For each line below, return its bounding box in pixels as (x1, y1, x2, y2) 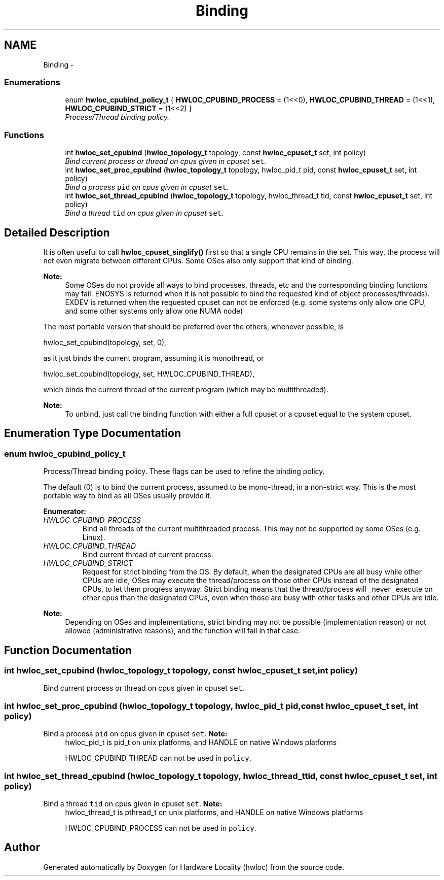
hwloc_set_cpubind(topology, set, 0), (43, 337, 167, 347)
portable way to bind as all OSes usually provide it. (43, 491, 212, 500)
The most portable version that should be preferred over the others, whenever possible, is (43, 322, 344, 331)
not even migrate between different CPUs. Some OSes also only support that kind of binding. (43, 256, 353, 265)
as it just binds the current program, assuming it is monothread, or (43, 353, 264, 362)
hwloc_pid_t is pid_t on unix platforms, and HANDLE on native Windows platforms (65, 738, 337, 747)
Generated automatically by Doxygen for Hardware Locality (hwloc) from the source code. (43, 862, 344, 871)
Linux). (82, 533, 105, 542)
